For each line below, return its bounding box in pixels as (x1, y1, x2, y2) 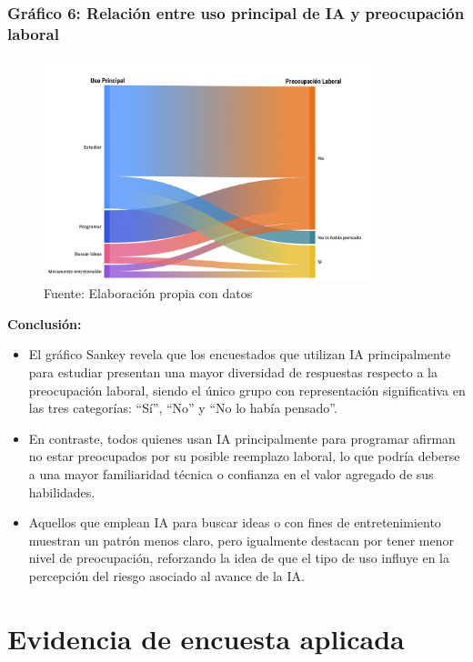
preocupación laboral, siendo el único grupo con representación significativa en (28, 380, 466, 399)
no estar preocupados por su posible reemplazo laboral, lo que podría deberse (28, 446, 460, 466)
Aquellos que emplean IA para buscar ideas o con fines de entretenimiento (28, 513, 441, 532)
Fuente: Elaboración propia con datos (44, 284, 253, 303)
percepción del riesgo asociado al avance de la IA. (28, 566, 305, 585)
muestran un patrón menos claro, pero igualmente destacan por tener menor (28, 530, 454, 549)
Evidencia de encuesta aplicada (7, 619, 405, 657)
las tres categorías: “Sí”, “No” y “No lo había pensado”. (28, 398, 337, 417)
